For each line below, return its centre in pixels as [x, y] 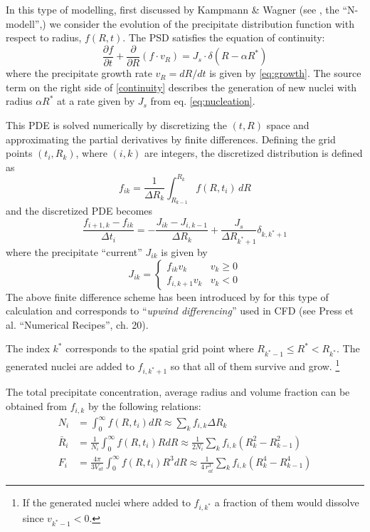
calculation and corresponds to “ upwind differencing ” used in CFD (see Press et [180, 311]
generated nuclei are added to [70, 365]
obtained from [37, 406]
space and [288, 125]
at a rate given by [96, 101]
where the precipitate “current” [74, 251]
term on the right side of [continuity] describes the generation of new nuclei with [181, 87]
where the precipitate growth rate [79, 73]
